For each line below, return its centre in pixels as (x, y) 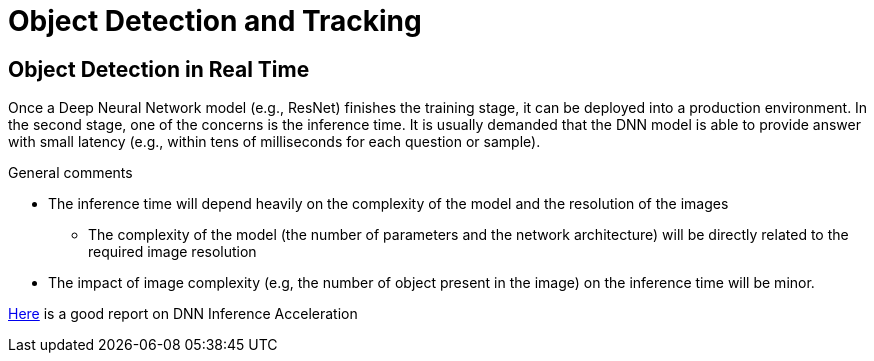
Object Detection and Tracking (215, 21)
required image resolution (172, 252)
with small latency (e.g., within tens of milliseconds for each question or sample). (274, 142)
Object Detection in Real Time (159, 69)
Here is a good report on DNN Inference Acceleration (183, 314)
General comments (70, 173)
